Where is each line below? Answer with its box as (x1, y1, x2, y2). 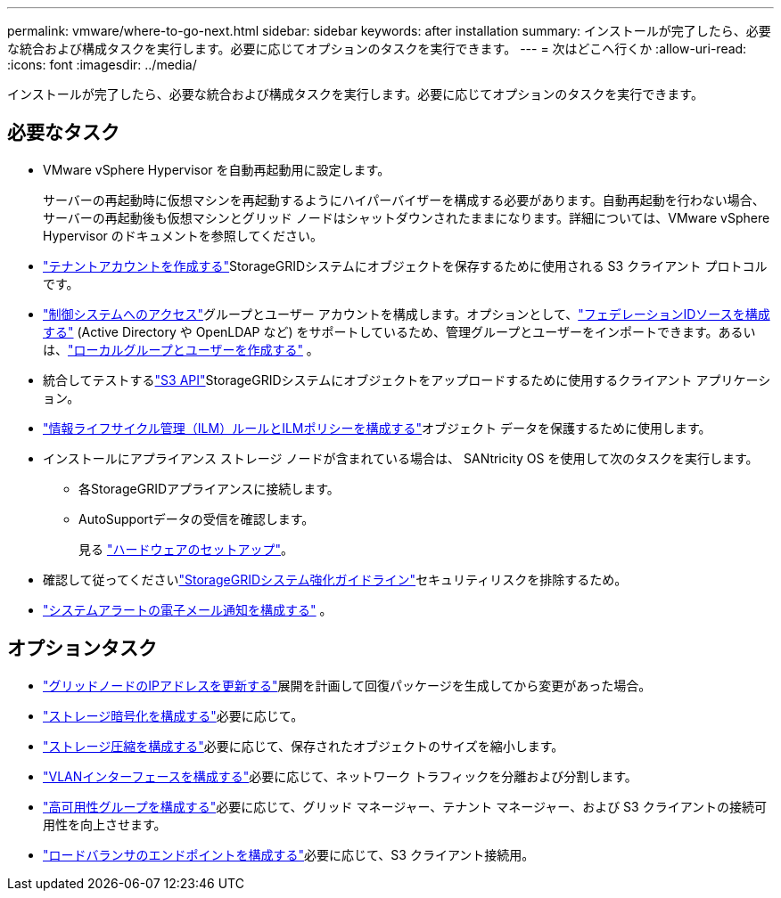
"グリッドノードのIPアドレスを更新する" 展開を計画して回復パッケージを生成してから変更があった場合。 (43, 677, 652, 693)
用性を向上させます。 (43, 816, 167, 832)
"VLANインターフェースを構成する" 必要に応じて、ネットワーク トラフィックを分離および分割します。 (43, 768, 637, 784)
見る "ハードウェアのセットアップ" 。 (78, 541, 293, 557)
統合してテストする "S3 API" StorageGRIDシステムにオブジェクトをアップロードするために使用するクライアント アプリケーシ (43, 371, 771, 388)
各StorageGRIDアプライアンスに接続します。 (78, 480, 340, 496)
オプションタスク (7, 637, 157, 660)
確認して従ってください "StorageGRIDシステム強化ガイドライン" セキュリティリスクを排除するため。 (43, 571, 628, 587)
